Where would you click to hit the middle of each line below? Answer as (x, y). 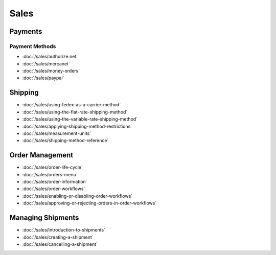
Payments (26, 31)
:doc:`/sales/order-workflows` (54, 189)
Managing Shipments (44, 218)
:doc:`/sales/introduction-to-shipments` (64, 230)
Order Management (41, 155)
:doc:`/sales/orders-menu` (50, 174)
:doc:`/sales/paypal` (43, 78)
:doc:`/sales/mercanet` (46, 63)
